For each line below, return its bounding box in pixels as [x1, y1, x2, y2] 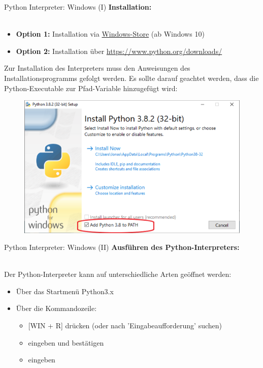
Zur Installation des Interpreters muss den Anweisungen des [4, 63, 190, 73]
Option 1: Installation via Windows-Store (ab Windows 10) [16, 29, 205, 39]
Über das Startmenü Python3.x [16, 286, 114, 296]
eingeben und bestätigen [28, 337, 104, 348]
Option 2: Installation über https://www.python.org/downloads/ [16, 45, 222, 56]
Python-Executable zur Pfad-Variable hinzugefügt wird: [4, 82, 178, 93]
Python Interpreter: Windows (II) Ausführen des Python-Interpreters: [4, 242, 240, 252]
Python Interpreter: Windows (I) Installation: [4, 2, 152, 12]
